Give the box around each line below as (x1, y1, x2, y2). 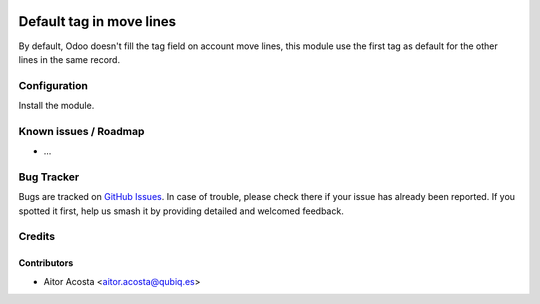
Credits (18, 230, 55, 244)
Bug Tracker (18, 170, 80, 184)
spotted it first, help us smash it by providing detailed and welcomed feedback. (18, 205, 344, 217)
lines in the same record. (18, 53, 120, 65)
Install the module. (18, 100, 95, 112)
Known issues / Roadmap (18, 124, 145, 138)
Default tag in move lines (18, 13, 177, 30)
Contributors (18, 257, 74, 269)
